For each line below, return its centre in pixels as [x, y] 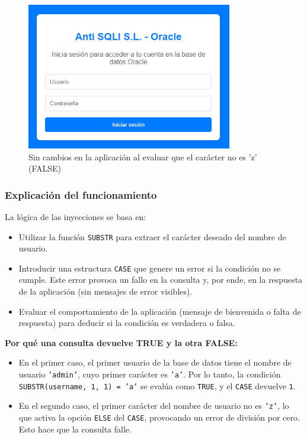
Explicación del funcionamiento [81, 194]
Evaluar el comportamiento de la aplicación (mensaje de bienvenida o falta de [160, 311]
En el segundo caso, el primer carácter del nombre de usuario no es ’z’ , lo [154, 406]
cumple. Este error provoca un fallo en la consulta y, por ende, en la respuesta [161, 280]
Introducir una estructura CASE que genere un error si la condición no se [150, 268]
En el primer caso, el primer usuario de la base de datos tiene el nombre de [155, 362]
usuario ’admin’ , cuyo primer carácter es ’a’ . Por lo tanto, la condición [150, 374]
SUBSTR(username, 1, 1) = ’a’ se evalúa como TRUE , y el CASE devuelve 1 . [157, 385]
